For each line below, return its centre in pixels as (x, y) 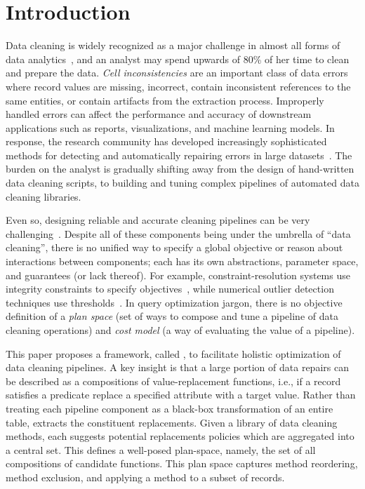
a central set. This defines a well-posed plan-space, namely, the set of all (161, 449)
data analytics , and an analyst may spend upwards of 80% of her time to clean (178, 59)
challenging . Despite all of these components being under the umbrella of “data (178, 233)
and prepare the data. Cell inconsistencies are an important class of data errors (177, 73)
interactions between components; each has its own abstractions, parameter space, (182, 261)
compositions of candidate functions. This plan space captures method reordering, (182, 463)
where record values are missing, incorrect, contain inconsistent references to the (178, 86)
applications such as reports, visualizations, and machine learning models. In (170, 127)
